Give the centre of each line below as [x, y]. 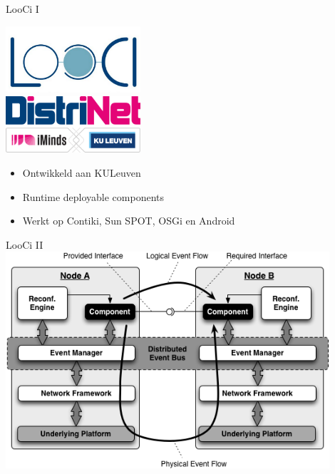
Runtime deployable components [93, 196]
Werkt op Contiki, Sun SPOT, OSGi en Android [129, 221]
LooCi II [25, 244]
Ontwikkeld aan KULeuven [82, 173]
